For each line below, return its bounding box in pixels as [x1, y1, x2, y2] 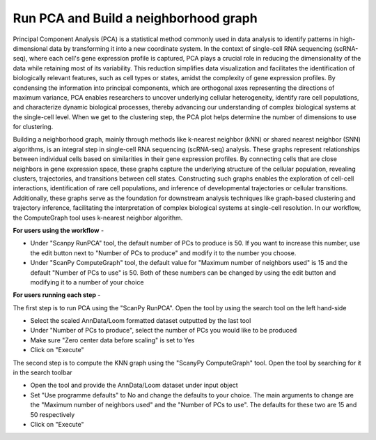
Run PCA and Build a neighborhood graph [13, 10, 258, 26]
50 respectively [30, 410, 75, 418]
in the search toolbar [13, 368, 72, 377]
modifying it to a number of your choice [30, 278, 144, 286]
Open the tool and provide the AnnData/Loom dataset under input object [30, 381, 238, 390]
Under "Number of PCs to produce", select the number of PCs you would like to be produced [30, 326, 297, 335]
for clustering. [13, 123, 54, 131]
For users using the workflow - [13, 226, 104, 234]
